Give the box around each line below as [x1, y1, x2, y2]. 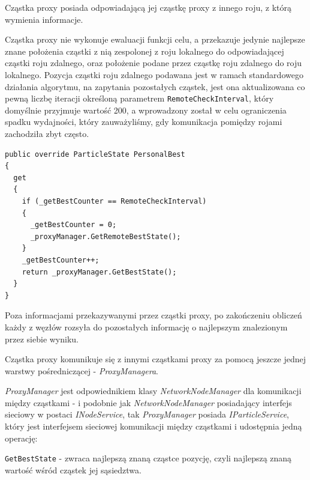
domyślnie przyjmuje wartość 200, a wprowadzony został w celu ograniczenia [5, 103, 287, 116]
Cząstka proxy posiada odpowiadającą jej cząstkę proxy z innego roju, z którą [5, 1, 291, 13]
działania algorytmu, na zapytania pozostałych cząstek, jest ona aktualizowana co [5, 80, 305, 93]
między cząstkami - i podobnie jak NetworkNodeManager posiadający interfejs [5, 396, 292, 409]
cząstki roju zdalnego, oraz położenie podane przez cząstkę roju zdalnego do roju [5, 56, 302, 69]
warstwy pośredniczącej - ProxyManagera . [5, 364, 158, 377]
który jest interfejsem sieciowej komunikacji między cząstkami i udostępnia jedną [5, 420, 302, 433]
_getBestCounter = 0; [30, 220, 117, 229]
